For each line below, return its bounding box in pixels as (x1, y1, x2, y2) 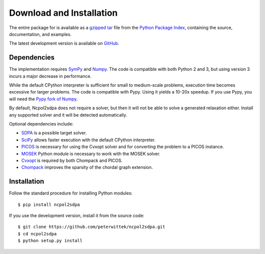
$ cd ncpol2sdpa (18, 231, 57, 236)
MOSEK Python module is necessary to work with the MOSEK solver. (21, 151, 160, 157)
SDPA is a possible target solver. (21, 130, 87, 136)
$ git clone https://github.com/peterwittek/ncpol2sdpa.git (18, 224, 165, 230)
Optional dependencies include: (9, 121, 74, 127)
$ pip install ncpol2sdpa (18, 202, 80, 207)
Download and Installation (9, 7, 118, 18)
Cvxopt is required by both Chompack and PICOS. (21, 158, 123, 163)
